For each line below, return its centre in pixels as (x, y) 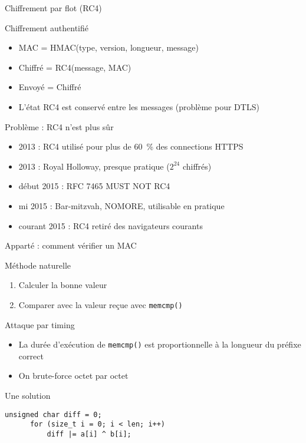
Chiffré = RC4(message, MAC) (75, 67)
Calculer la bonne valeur (63, 285)
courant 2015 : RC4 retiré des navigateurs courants (111, 225)
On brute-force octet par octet (73, 376)
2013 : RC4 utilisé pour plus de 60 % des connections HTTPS (131, 146)
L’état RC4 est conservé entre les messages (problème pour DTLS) (139, 106)
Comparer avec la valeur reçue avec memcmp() (101, 304)
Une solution (28, 395)
